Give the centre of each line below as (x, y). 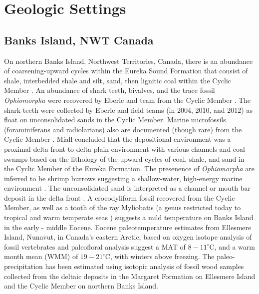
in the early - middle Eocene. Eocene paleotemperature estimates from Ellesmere (128, 227)
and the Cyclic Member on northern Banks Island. (81, 286)
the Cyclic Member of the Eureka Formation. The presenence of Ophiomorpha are (129, 168)
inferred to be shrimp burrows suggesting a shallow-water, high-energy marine (123, 178)
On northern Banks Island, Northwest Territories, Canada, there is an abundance (129, 61)
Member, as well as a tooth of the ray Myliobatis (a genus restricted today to (123, 207)
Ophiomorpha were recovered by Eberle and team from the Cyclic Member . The (128, 100)
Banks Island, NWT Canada (79, 40)
